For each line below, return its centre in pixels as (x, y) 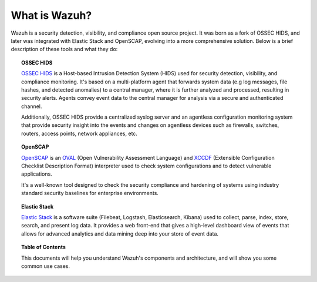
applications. (37, 174)
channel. (32, 106)
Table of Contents (43, 247)
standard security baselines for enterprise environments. (90, 193)
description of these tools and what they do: (64, 49)
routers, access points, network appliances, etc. (80, 133)
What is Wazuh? (51, 15)
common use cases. (46, 266)
